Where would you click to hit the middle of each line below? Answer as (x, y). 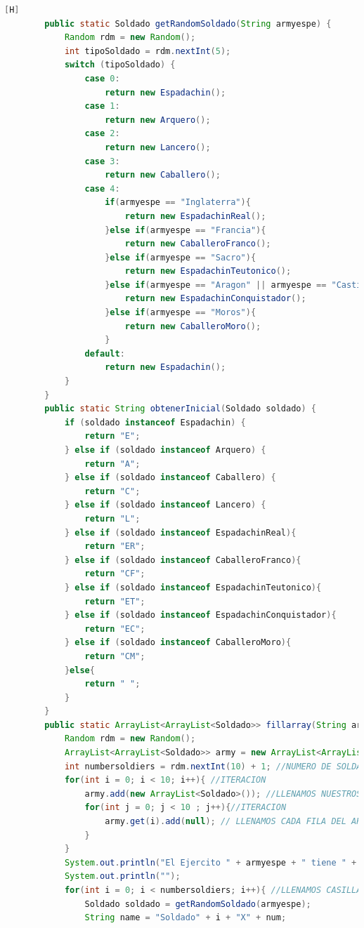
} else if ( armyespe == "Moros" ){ (181, 313)
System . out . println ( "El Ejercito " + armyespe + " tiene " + (210, 862)
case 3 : (102, 161)
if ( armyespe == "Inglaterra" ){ (178, 203)
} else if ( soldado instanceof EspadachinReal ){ (180, 532)
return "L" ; (112, 518)
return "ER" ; (115, 546)
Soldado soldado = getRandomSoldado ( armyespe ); (198, 904)
